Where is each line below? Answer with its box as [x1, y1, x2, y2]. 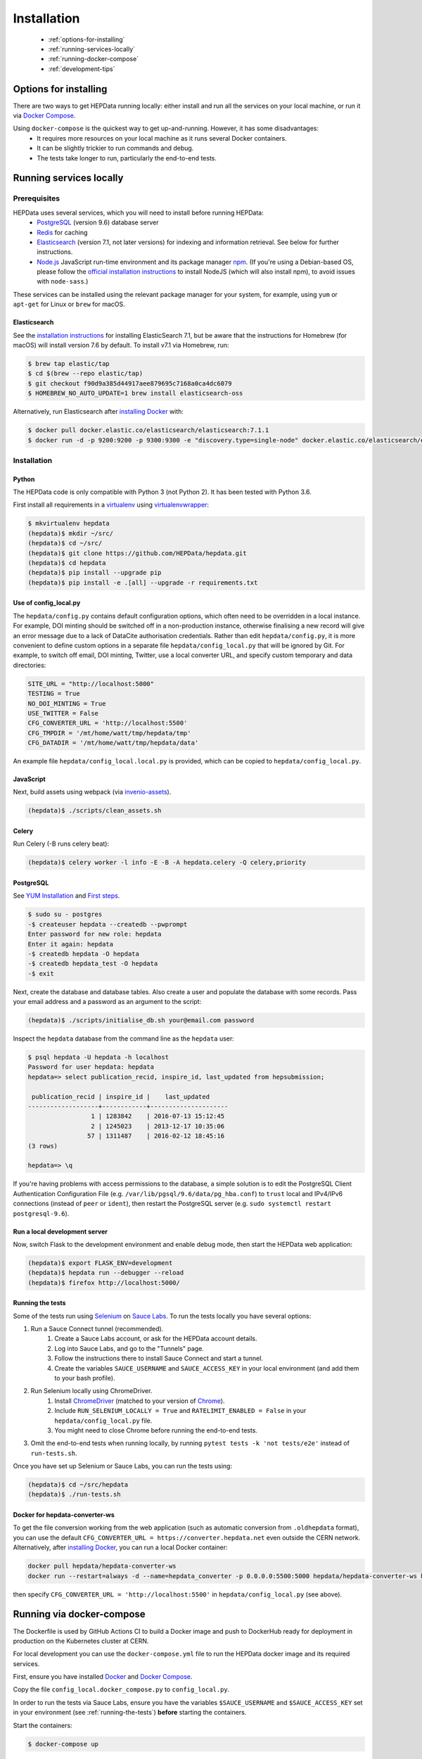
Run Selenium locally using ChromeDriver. [30, 1387, 153, 1395]
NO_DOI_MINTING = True [27, 699, 106, 707]
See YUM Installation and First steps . [13, 891, 120, 900]
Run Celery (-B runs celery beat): [13, 839, 109, 848]
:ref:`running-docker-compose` [48, 55, 139, 63]
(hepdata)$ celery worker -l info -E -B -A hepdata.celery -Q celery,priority [27, 858, 306, 867]
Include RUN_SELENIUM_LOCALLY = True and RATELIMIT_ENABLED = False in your [54, 1406, 307, 1415]
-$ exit [27, 970, 54, 977]
